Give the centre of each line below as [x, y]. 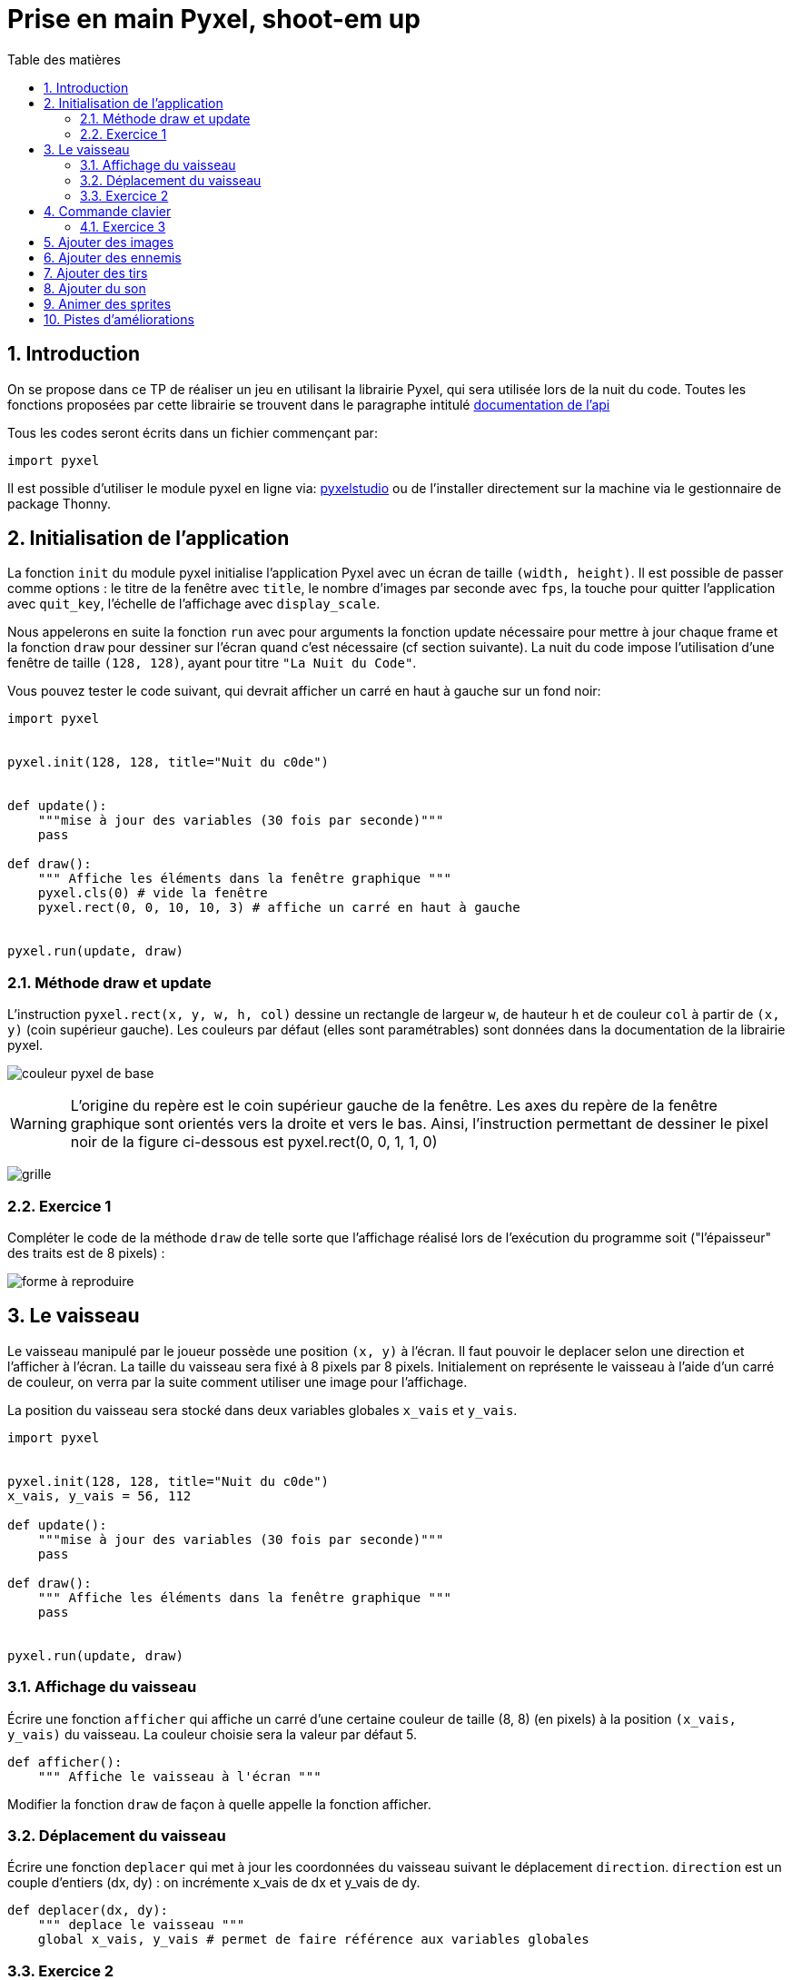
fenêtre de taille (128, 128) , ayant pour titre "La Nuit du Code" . [212, 663]
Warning [39, 1124]
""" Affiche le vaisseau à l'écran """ [179, 1776]
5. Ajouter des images [109, 242]
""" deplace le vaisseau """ [141, 1925]
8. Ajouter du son [95, 288]
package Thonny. [59, 503]
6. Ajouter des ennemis [113, 257]
